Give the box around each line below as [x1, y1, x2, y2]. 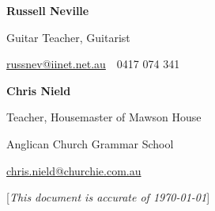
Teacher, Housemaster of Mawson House [6, 109, 202, 125]
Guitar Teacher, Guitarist [6, 29, 130, 45]
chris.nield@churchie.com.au [6, 162, 141, 178]
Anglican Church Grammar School [6, 135, 174, 152]
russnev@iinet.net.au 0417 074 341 [6, 56, 180, 72]
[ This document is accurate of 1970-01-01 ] [6, 189, 210, 205]
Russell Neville [6, 2, 89, 18]
